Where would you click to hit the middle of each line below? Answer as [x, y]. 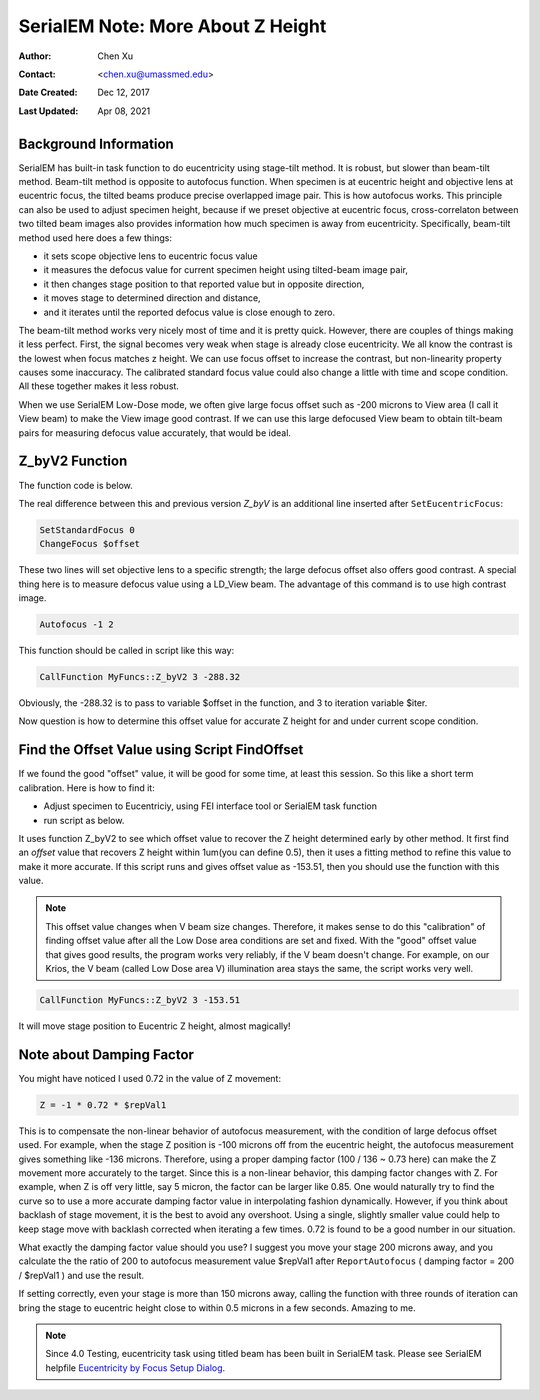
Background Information [96, 143]
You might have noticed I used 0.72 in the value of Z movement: [150, 1078]
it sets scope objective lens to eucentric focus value [151, 256]
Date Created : [48, 92]
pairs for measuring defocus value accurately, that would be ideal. [155, 432]
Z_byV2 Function [73, 461]
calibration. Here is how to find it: [86, 787]
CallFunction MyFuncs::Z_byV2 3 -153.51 [139, 1000]
